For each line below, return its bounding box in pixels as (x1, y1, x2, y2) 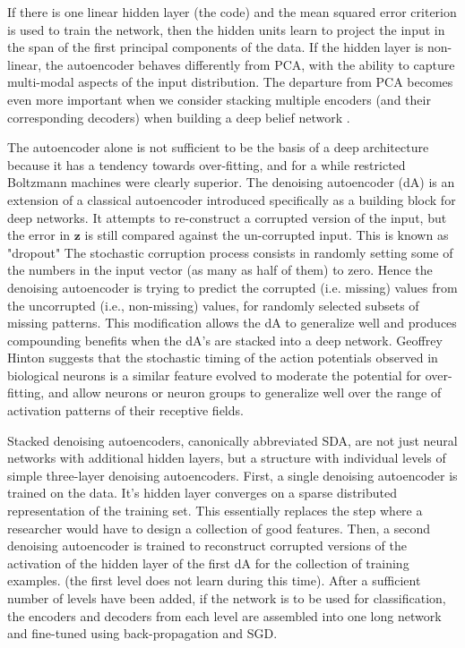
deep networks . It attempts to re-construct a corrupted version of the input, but (7, 208, 447, 226)
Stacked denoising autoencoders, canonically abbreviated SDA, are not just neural (7, 431, 458, 449)
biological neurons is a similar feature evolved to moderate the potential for (7, 365, 422, 384)
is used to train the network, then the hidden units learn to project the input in (7, 20, 445, 38)
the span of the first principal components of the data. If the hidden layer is (7, 38, 424, 56)
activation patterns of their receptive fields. (7, 401, 244, 420)
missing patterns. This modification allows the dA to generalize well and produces (7, 313, 457, 332)
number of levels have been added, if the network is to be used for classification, (7, 589, 446, 607)
